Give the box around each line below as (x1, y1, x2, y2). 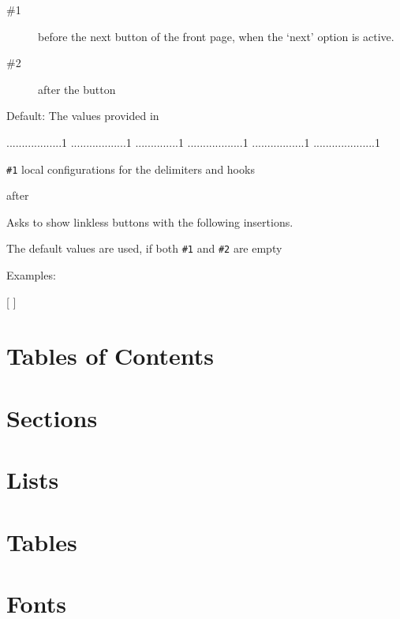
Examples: (6, 267, 56, 283)
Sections (6, 401, 98, 433)
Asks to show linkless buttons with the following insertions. (6, 213, 293, 230)
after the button (38, 81, 116, 97)
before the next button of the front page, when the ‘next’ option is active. (38, 28, 394, 44)
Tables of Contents (6, 340, 214, 372)
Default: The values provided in (6, 107, 159, 124)
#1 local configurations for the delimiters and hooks (6, 160, 255, 177)
